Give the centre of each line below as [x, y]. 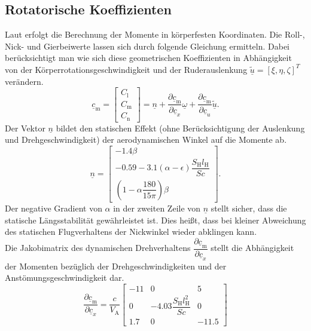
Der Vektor [25, 128]
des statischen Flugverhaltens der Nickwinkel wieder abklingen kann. [131, 232]
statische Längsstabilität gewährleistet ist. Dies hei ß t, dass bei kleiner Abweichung [155, 220]
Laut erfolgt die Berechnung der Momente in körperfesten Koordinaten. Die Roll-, [155, 34]
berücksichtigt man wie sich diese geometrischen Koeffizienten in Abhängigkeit [148, 58]
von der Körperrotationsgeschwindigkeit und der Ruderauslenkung [126, 69]
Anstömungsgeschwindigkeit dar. [65, 278]
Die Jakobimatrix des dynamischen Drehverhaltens [98, 248]
